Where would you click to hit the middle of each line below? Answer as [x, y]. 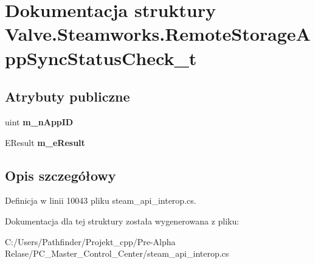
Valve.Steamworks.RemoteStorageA [158, 34]
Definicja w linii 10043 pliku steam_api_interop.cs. [101, 200]
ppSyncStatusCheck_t [101, 57]
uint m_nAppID [39, 121]
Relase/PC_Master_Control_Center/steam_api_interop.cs [117, 253]
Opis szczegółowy [61, 175]
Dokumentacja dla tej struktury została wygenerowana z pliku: [122, 221]
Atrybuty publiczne [67, 96]
